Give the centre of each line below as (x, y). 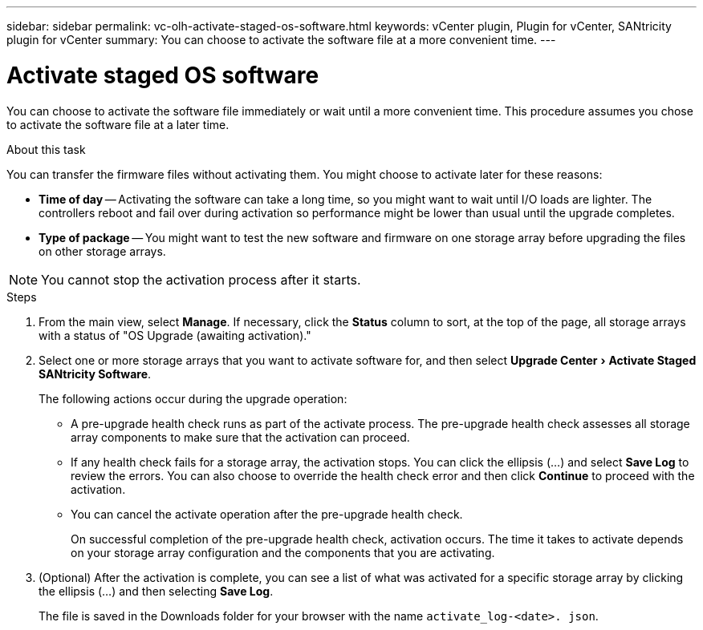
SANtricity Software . (95, 374)
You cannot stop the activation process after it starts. (201, 279)
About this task (46, 149)
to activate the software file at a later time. (118, 124)
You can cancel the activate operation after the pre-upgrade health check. (267, 514)
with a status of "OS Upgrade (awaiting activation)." (175, 335)
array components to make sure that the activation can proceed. (240, 437)
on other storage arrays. (102, 251)
